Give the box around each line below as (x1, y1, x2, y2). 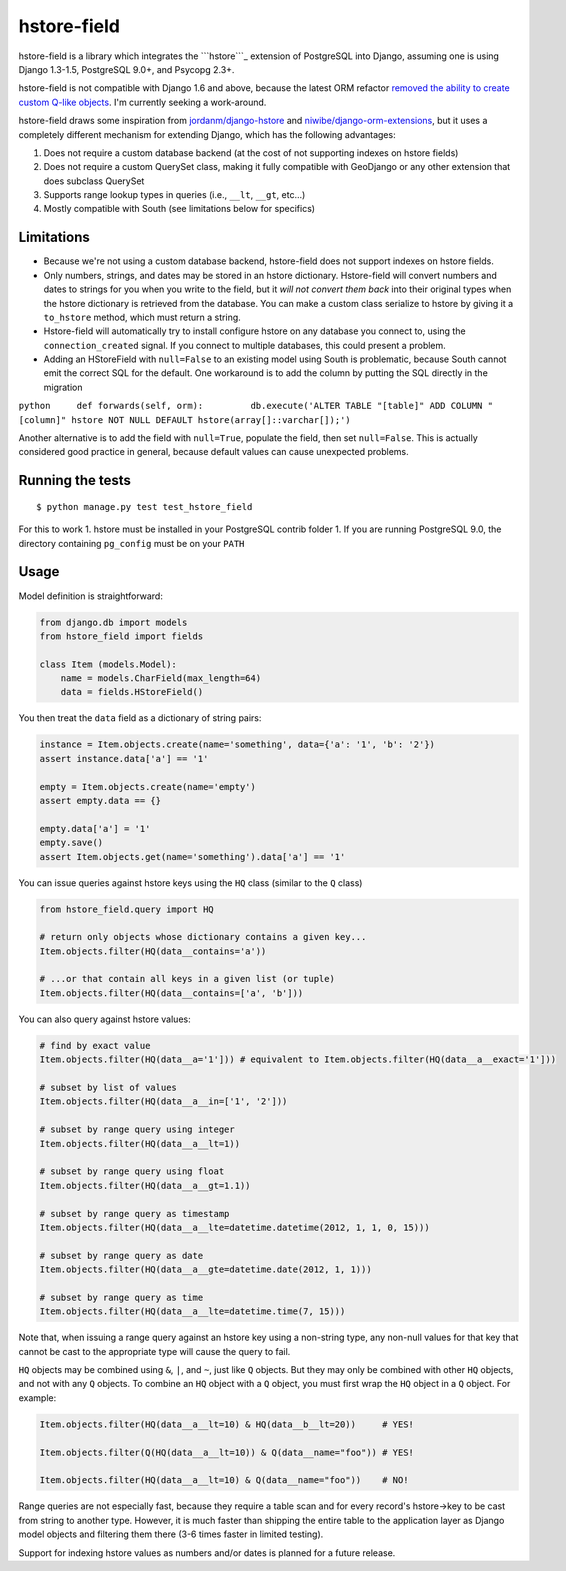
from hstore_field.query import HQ (39, 903, 214, 915)
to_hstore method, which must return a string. (43, 311, 242, 323)
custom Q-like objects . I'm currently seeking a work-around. (18, 96, 267, 108)
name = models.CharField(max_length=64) (60, 673, 262, 684)
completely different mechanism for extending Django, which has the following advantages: (18, 128, 396, 140)
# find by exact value (39, 1040, 151, 1051)
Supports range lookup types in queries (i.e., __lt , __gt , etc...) (43, 189, 306, 201)
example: (18, 1391, 57, 1404)
